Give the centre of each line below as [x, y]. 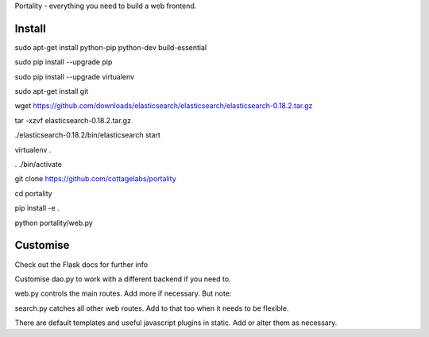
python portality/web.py [54, 223]
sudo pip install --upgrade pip [64, 62]
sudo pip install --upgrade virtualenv [75, 76]
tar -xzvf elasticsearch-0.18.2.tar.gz [73, 120]
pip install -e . [37, 208]
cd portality [33, 193]
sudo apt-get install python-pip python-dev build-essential [110, 47]
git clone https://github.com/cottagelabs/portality [95, 179]
